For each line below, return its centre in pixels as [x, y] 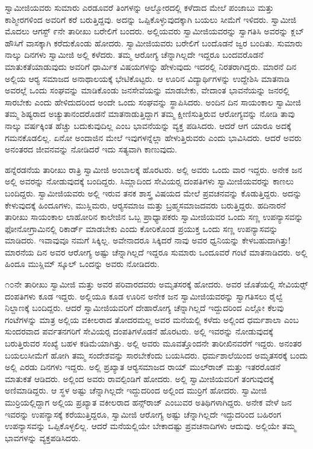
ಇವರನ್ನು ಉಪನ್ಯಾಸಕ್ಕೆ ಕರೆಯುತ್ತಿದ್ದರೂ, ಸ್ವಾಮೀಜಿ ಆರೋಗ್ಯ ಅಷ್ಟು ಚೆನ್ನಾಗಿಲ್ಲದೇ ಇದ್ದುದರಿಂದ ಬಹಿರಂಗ [143, 414]
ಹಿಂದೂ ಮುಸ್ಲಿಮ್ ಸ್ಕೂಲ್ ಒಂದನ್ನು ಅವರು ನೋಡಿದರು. [82, 264]
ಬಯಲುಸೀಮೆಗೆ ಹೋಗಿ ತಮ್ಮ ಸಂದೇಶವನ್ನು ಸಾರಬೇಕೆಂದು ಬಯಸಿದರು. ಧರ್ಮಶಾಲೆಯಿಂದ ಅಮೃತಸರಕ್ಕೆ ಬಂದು [156, 355]
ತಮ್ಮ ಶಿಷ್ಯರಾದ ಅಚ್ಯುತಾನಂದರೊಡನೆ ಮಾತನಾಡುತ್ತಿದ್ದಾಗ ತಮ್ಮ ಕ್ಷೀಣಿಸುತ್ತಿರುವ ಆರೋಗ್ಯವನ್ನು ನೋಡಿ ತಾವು [150, 114]
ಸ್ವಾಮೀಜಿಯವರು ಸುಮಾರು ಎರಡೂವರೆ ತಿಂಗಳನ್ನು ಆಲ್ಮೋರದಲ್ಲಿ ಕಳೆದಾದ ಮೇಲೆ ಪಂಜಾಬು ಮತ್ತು [139, 7]
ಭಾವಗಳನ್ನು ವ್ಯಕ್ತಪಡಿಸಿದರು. [43, 437]
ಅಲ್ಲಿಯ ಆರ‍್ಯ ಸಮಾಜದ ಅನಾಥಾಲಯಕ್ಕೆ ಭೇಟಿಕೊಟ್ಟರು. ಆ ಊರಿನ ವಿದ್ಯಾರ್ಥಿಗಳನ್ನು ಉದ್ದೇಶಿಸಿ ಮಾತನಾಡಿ [147, 78]
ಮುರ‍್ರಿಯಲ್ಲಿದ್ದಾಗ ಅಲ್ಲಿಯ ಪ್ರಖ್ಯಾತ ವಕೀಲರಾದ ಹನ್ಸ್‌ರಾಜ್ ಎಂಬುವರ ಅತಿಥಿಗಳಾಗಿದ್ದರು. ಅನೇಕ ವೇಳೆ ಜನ [148, 402]
